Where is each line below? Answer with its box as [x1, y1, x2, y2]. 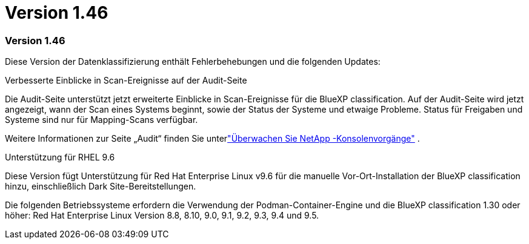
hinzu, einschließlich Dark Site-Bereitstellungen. [5, 181, 196, 192]
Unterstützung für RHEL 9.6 [5, 152, 115, 163]
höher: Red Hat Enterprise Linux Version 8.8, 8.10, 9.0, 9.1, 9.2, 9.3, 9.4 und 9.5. [5, 210, 319, 221]
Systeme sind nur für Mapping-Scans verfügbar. [5, 114, 198, 125]
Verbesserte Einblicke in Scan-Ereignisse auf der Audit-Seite [5, 75, 247, 86]
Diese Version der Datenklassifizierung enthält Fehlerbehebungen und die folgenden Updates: [5, 56, 381, 67]
